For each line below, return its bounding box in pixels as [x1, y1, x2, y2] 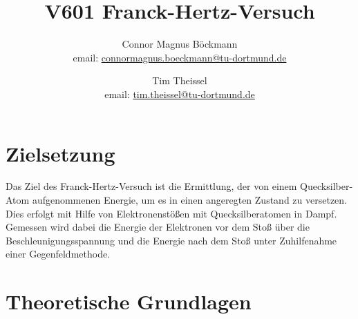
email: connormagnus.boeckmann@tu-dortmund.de [73, 50, 287, 64]
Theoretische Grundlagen [6, 287, 252, 316]
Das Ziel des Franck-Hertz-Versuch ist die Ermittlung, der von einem [6, 179, 297, 193]
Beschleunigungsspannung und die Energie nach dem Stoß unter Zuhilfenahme [6, 233, 337, 247]
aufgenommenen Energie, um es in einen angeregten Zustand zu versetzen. [32, 193, 348, 207]
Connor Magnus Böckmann [122, 37, 238, 51]
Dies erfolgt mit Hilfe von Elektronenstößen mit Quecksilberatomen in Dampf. [6, 206, 337, 220]
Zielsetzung [6, 139, 115, 167]
